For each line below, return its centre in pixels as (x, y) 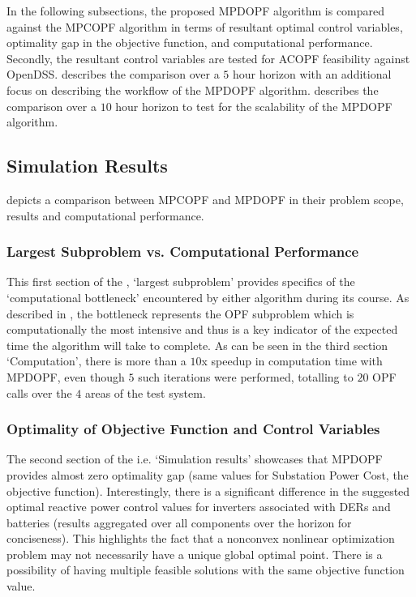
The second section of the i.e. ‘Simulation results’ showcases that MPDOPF (195, 459)
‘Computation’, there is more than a (96, 361)
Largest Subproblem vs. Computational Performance (183, 252)
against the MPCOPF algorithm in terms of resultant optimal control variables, (205, 26)
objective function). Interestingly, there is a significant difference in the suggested (208, 490)
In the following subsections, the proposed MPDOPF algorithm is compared (196, 11)
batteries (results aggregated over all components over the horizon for (179, 522)
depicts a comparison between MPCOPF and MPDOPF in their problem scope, (205, 199)
